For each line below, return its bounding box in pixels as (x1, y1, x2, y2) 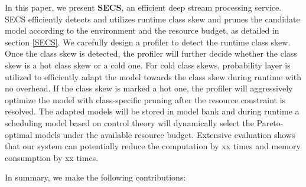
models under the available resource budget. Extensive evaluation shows (35, 128, 295, 140)
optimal (5, 128, 32, 140)
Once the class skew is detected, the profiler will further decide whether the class (5, 47, 297, 60)
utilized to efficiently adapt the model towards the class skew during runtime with (5, 70, 302, 83)
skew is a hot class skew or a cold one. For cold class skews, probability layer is (5, 58, 291, 71)
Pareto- (256, 116, 284, 129)
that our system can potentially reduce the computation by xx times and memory (5, 140, 301, 152)
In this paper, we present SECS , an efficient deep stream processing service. (5, 1, 282, 13)
